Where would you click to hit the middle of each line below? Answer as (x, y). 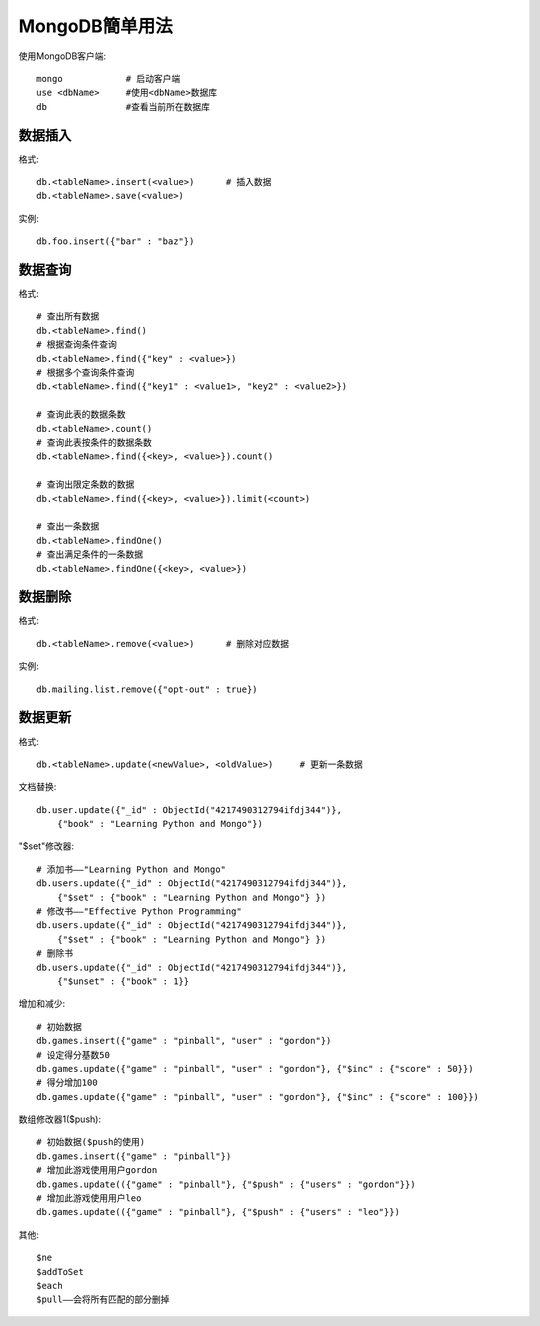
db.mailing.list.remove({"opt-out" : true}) (147, 689)
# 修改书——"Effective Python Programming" (139, 911)
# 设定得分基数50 (73, 1054)
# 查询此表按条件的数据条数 (94, 442)
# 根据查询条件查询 (76, 344)
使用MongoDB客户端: (62, 56)
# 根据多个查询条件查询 (85, 373)
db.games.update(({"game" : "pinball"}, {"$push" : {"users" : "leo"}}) (218, 1212)
